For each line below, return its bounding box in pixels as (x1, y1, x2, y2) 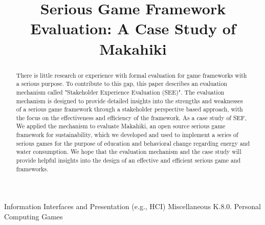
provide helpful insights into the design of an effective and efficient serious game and (16, 156, 241, 165)
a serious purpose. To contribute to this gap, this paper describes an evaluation (16, 79, 227, 88)
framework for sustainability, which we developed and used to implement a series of (16, 130, 238, 139)
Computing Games (4, 211, 63, 222)
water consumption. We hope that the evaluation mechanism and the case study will (16, 147, 241, 156)
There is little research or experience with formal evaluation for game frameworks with (16, 71, 247, 79)
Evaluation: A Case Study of (30, 18, 236, 39)
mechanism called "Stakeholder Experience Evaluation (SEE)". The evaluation (16, 87, 225, 96)
